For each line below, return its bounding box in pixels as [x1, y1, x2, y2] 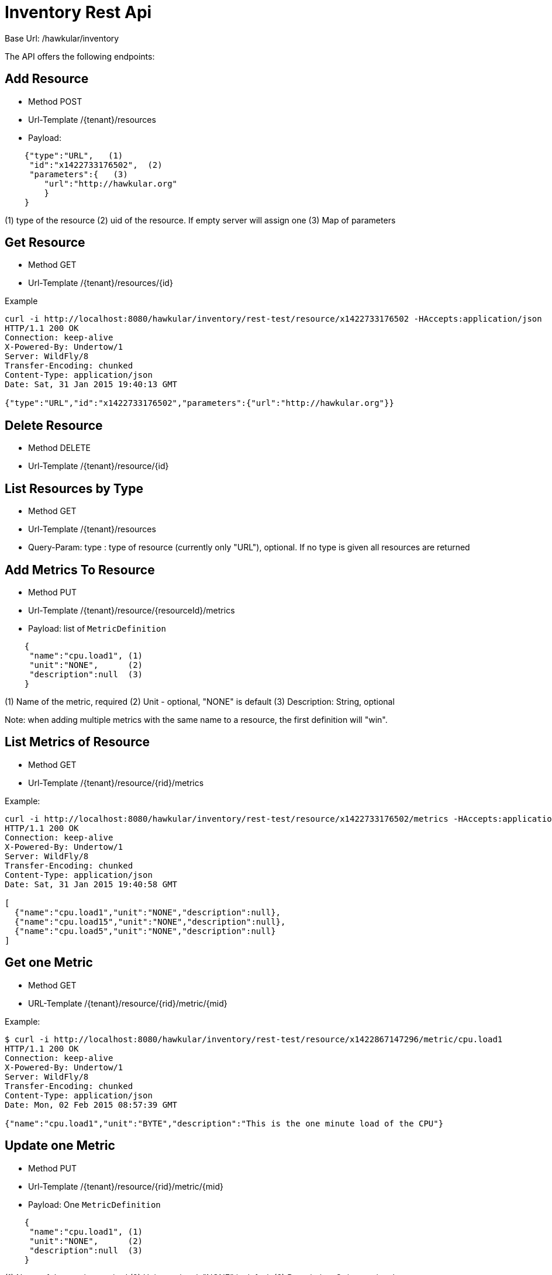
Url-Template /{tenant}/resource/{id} [28, 461, 169, 471]
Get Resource [5, 235, 85, 250]
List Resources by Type [5, 481, 143, 496]
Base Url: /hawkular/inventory [5, 33, 119, 43]
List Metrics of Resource [5, 735, 150, 750]
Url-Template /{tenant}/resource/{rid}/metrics [28, 777, 204, 788]
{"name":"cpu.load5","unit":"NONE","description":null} [14, 926, 276, 936]
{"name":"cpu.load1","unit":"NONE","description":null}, [14, 907, 281, 917]
